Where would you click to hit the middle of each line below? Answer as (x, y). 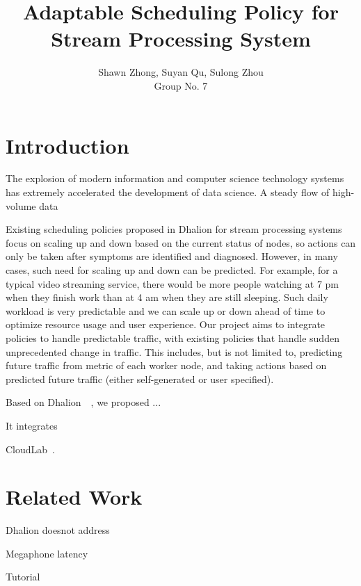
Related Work (74, 497)
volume (21, 205)
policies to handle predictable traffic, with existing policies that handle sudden (173, 337)
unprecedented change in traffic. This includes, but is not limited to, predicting (174, 351)
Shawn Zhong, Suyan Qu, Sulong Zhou (181, 72)
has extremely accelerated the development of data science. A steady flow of (168, 192)
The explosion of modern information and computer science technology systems (175, 178)
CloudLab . (31, 449)
